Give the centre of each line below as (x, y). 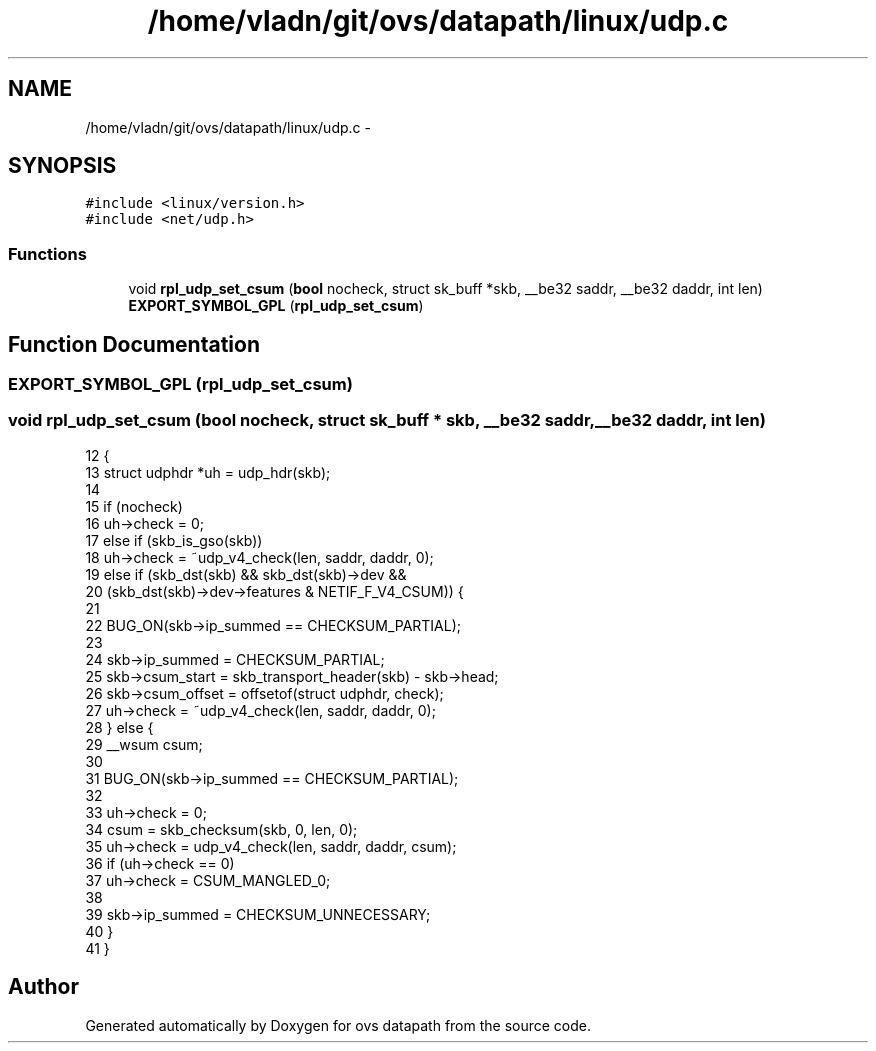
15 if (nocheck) (134, 506)
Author (43, 987)
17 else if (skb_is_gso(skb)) (174, 540)
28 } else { (119, 727)
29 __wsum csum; (144, 744)
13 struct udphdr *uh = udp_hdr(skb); (208, 472)
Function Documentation (134, 344)
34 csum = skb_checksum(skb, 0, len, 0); (221, 829)
